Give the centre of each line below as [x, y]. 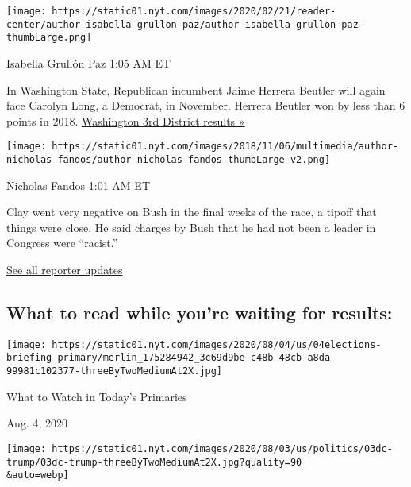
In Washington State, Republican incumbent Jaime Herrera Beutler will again [196, 89]
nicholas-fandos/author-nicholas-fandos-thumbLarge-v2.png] [169, 160]
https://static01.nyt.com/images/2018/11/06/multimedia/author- [225, 147]
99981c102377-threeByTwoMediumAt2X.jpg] [115, 371]
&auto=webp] [38, 475]
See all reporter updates [65, 270]
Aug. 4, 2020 [37, 423]
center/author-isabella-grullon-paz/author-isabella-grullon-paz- [186, 24]
